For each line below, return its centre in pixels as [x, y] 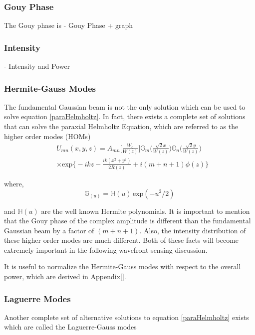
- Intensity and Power [37, 66]
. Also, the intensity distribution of [193, 230]
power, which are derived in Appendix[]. [65, 276]
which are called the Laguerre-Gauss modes [70, 327]
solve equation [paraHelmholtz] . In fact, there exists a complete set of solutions [125, 116]
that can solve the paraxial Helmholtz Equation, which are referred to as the [121, 126]
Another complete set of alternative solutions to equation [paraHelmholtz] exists [127, 317]
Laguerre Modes [37, 298]
